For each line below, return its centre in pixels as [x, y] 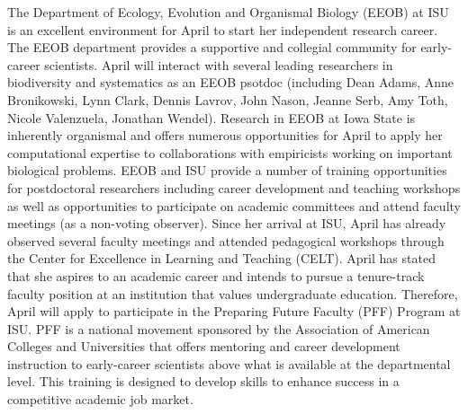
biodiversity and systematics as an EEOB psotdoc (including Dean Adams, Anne [231, 82]
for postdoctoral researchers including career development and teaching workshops [234, 187]
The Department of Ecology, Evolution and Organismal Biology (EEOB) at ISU [228, 12]
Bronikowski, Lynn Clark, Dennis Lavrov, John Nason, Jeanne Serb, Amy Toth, [228, 99]
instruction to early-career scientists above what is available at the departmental [229, 363]
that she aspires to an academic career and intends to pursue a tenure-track [216, 275]
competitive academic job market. [100, 399]
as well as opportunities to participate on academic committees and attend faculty [234, 205]
